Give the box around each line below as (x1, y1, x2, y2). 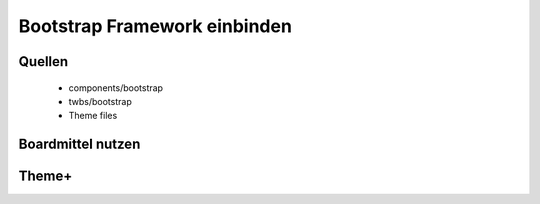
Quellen (18, 53, 69, 70)
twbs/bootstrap (68, 95, 132, 107)
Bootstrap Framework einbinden (18, 15, 292, 37)
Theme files (68, 110, 118, 122)
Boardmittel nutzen (18, 136, 141, 153)
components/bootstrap (68, 81, 164, 94)
